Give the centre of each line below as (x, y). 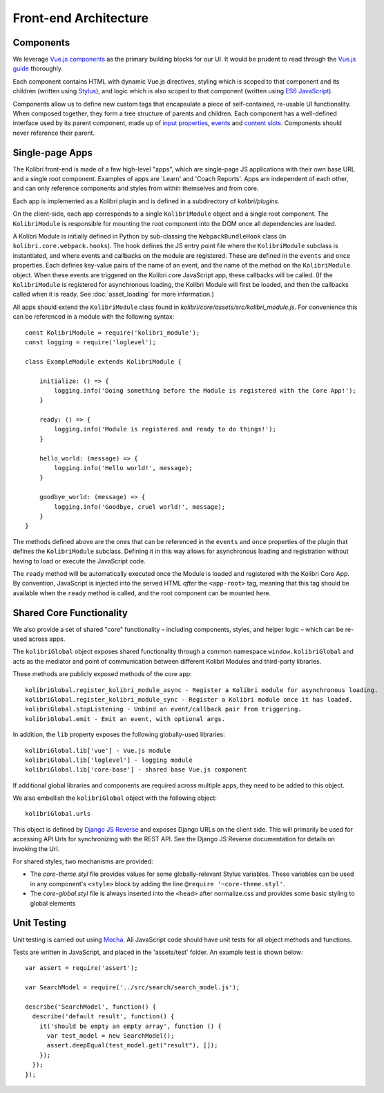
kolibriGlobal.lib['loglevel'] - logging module (109, 760)
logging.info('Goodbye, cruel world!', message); (140, 507)
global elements (53, 903)
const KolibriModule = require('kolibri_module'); (113, 333)
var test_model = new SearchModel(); (111, 1036)
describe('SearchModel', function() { (91, 1007)
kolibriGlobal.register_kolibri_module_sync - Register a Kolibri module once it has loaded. (189, 699)
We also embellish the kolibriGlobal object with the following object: (115, 798)
